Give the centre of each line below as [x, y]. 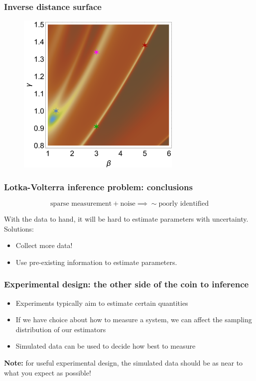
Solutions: [19, 228]
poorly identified [184, 204]
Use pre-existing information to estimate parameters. [96, 262]
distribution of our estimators [61, 329]
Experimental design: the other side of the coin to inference [127, 284]
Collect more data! [44, 245]
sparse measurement [81, 204]
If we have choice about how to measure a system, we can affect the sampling [134, 319]
